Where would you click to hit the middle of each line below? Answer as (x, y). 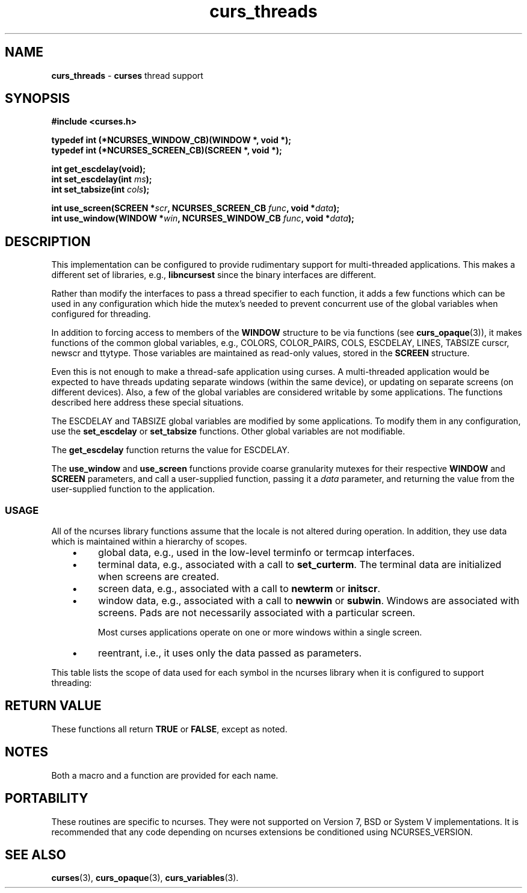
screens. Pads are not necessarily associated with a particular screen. (257, 613)
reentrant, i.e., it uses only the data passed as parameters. (230, 653)
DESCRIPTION (48, 241)
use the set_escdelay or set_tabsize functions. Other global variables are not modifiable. (228, 431)
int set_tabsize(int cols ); (100, 190)
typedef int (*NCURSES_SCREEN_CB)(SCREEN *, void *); (167, 150)
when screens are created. (159, 577)
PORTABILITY (47, 799)
